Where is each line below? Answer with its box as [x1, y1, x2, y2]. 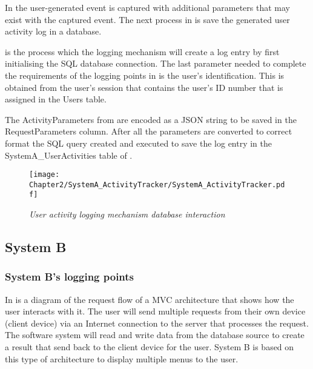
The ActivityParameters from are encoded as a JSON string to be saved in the [5, 113, 297, 125]
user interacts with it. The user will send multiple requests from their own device [5, 305, 306, 317]
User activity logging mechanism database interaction [29, 208, 225, 221]
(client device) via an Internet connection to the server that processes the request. [5, 316, 309, 329]
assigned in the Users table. [5, 93, 107, 105]
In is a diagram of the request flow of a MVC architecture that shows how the [5, 293, 294, 305]
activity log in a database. [5, 25, 102, 38]
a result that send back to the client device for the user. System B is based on [5, 341, 294, 353]
